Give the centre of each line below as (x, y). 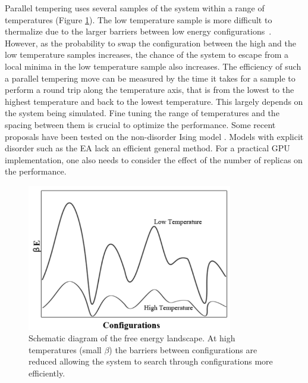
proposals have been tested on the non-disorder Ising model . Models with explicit (154, 136)
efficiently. (47, 373)
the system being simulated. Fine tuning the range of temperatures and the (142, 113)
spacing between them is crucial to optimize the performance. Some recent (140, 124)
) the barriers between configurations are (183, 349)
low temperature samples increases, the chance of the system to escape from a (147, 55)
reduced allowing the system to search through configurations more (151, 361)
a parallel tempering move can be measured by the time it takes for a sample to (150, 78)
